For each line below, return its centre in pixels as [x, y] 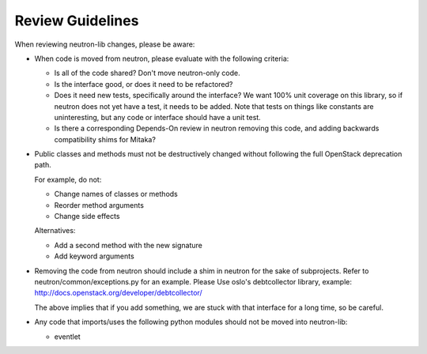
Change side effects [87, 217]
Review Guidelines [77, 21]
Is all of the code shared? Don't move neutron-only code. [147, 73]
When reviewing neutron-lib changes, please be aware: [105, 44]
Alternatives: [55, 231]
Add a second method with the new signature [128, 245]
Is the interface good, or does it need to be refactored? [144, 84]
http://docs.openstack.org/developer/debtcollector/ [118, 293]
